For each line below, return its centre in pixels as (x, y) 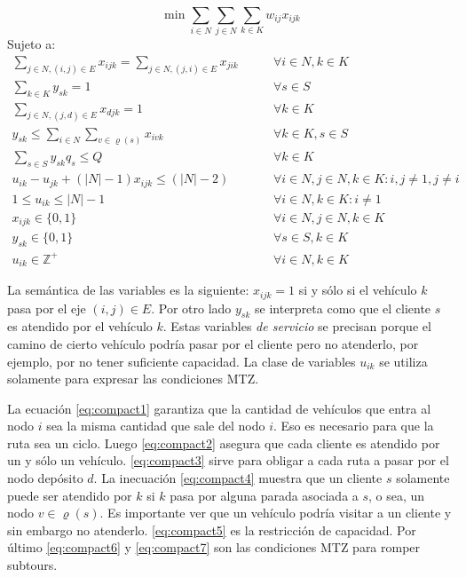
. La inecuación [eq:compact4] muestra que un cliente (238, 478)
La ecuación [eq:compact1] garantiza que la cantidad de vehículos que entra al (219, 408)
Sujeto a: (32, 44)
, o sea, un (397, 495)
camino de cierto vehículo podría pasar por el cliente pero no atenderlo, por (213, 343)
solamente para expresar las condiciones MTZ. (133, 379)
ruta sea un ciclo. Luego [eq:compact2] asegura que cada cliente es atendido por (224, 443)
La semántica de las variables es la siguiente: (128, 290)
